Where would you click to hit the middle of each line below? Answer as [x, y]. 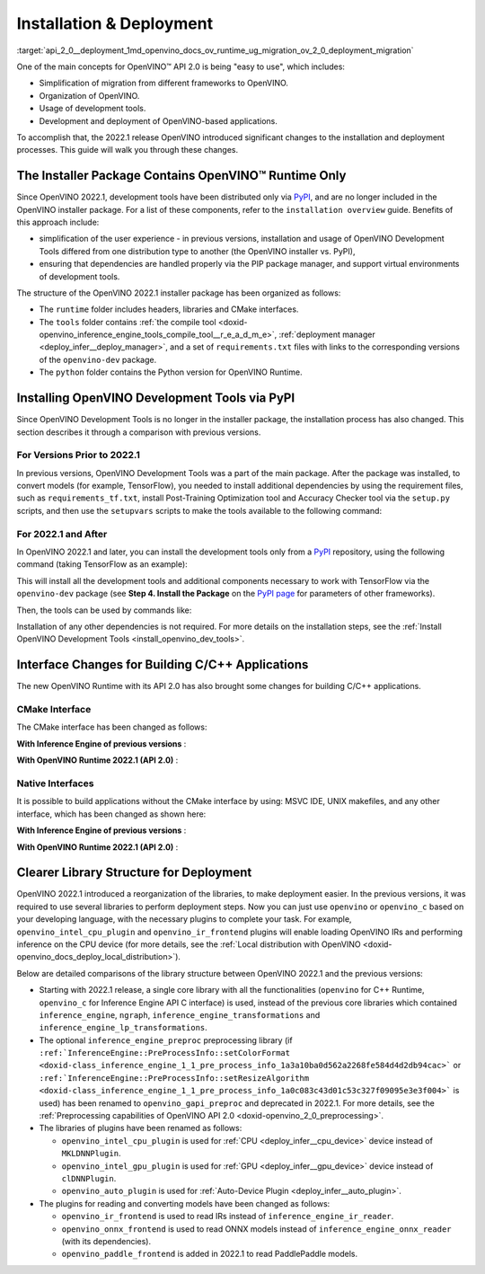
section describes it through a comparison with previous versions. [139, 432]
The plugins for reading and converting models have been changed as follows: [185, 1203]
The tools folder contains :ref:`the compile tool [128, 322]
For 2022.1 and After [62, 534]
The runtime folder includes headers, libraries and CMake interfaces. [169, 309]
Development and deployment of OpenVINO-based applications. [158, 120]
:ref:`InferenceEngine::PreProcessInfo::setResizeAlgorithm [174, 1078]
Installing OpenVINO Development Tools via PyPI [156, 398]
